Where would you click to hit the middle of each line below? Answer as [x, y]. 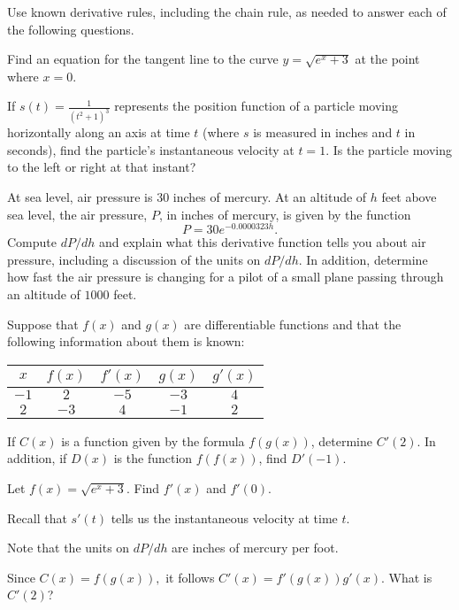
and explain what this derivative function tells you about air [262, 242]
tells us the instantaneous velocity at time [224, 517]
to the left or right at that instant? [102, 167]
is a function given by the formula [153, 440]
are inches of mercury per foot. [255, 548]
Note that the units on [69, 548]
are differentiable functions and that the [293, 324]
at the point [387, 59]
